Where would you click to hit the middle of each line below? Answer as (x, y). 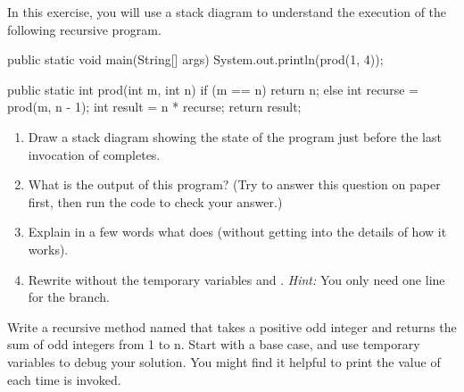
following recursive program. (84, 29)
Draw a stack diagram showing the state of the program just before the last (235, 136)
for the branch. (69, 297)
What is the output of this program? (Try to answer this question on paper (234, 184)
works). (48, 249)
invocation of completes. (94, 154)
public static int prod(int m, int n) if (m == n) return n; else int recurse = (213, 89)
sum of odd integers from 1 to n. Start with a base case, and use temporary (214, 344)
